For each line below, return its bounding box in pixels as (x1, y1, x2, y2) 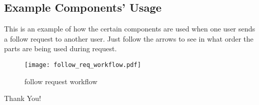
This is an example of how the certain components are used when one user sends (4, 23, 255, 34)
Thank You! (4, 93, 41, 103)
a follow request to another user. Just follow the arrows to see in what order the (4, 33, 254, 44)
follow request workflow (24, 76, 98, 86)
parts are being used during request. (4, 43, 117, 54)
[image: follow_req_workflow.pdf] (24, 61, 141, 68)
